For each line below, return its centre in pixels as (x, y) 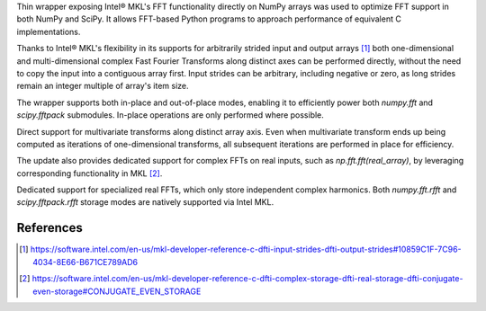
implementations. (49, 31)
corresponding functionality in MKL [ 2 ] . (90, 173)
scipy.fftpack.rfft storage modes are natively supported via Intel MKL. (145, 202)
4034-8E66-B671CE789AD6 (85, 262)
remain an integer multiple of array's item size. (103, 86)
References (49, 228)
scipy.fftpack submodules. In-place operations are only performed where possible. (170, 115)
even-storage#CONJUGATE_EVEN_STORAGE (117, 291)
